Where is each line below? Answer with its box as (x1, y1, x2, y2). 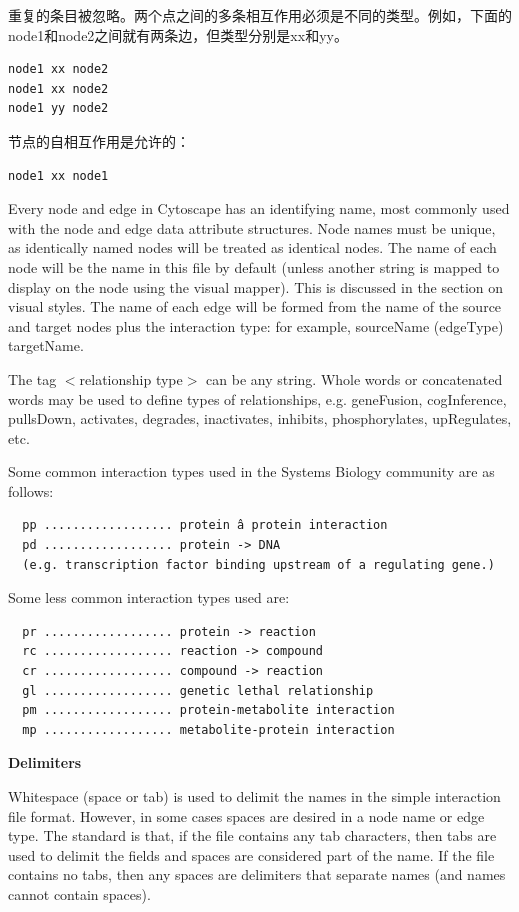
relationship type (79, 368, 183, 389)
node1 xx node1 (8, 168, 109, 183)
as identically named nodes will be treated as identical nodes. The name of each (8, 237, 497, 258)
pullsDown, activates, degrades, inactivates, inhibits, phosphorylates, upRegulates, (8, 408, 512, 429)
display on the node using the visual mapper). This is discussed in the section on (8, 276, 504, 297)
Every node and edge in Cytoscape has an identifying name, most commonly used (8, 198, 510, 219)
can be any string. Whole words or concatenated (206, 368, 503, 389)
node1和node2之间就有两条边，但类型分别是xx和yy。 (8, 24, 348, 45)
